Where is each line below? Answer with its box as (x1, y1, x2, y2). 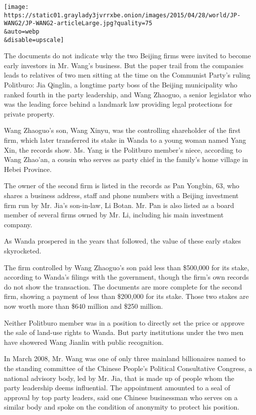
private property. (4, 108, 55, 119)
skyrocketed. (4, 245, 41, 255)
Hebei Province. (4, 164, 52, 174)
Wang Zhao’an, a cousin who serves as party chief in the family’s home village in (4, 154, 248, 165)
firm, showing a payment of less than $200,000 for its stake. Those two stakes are (4, 291, 249, 301)
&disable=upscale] (4, 36, 64, 43)
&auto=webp (4, 28, 39, 35)
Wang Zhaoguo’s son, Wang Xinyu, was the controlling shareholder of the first (4, 125, 241, 135)
